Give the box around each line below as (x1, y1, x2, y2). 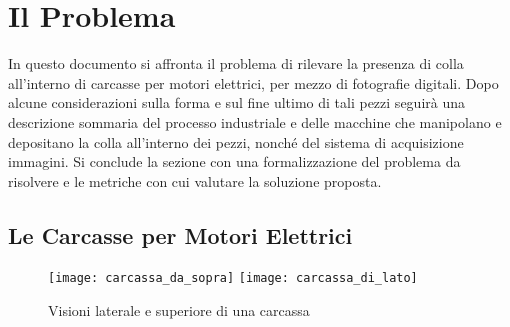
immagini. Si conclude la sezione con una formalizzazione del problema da (8, 151, 461, 172)
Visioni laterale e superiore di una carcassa (48, 300, 310, 321)
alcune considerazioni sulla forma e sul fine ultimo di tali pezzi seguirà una (8, 92, 465, 113)
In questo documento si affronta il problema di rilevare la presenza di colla (8, 53, 464, 74)
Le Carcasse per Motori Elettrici (8, 219, 353, 250)
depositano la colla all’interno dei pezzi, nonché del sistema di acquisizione (8, 131, 464, 152)
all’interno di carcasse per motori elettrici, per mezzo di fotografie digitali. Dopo (8, 72, 499, 93)
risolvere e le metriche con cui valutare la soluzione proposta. (8, 170, 382, 191)
